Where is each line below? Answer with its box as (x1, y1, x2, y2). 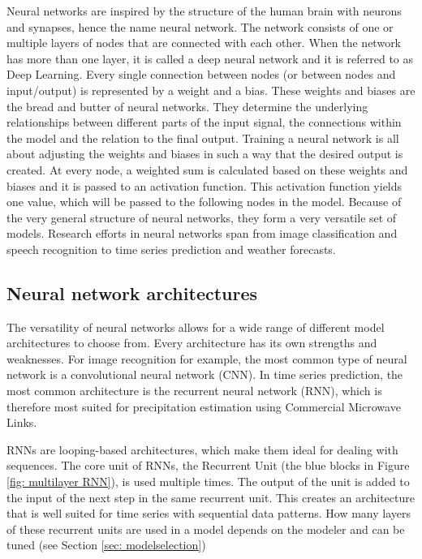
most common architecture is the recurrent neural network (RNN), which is (6, 382, 382, 399)
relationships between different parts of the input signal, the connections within (6, 114, 402, 131)
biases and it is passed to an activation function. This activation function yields (6, 177, 403, 194)
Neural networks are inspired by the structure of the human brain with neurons (6, 2, 402, 19)
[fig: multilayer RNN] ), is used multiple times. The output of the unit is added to (6, 473, 410, 490)
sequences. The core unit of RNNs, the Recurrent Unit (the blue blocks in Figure (6, 457, 410, 474)
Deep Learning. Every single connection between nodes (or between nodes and (6, 66, 396, 83)
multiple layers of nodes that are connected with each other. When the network (6, 34, 402, 51)
